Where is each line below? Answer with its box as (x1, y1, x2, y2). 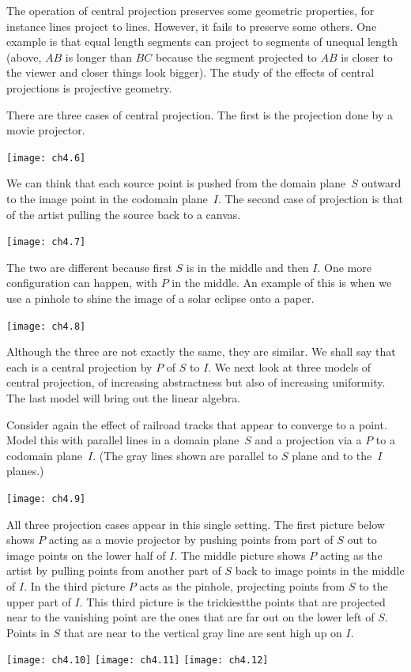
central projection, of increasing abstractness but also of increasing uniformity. (6, 374, 386, 391)
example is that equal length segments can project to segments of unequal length (6, 33, 398, 50)
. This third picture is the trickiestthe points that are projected (79, 593, 386, 610)
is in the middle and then (186, 259, 309, 275)
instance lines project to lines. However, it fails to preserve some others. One (6, 17, 377, 34)
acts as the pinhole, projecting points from (139, 578, 345, 595)
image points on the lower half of (6, 546, 166, 563)
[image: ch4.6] (6, 152, 86, 164)
